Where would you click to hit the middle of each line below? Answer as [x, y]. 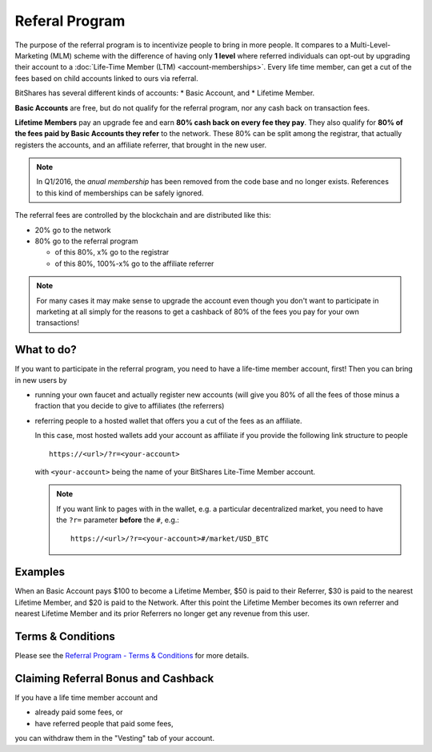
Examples [40, 572]
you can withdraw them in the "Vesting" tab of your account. [115, 738]
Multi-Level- [370, 45]
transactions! [58, 323]
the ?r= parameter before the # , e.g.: [118, 520]
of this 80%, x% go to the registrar [112, 252]
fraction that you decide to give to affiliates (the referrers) [130, 406]
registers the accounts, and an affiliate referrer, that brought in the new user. [141, 145]
